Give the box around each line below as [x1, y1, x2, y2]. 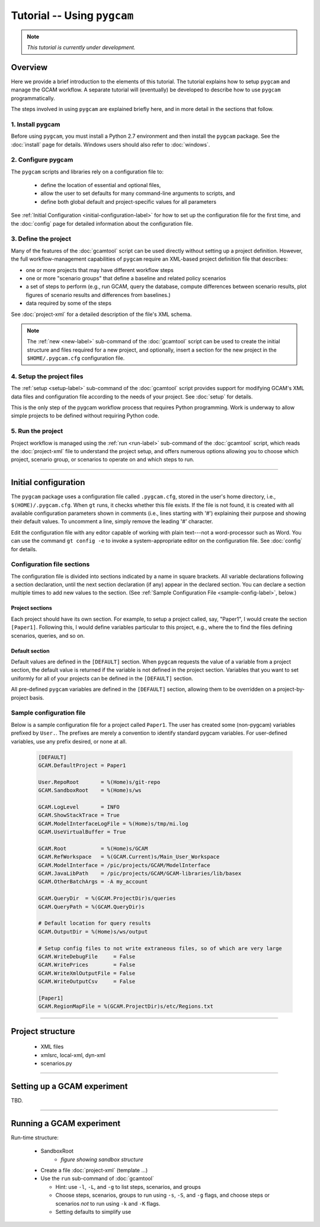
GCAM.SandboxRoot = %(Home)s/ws [38, 787, 142, 794]
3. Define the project [11, 235, 71, 243]
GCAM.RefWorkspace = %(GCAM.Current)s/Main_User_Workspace [38, 853, 220, 861]
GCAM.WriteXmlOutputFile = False [38, 970, 136, 976]
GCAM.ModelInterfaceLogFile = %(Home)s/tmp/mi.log [38, 820, 189, 827]
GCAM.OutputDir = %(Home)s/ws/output [38, 928, 148, 935]
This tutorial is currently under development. [27, 43, 136, 50]
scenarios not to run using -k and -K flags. [55, 1200, 161, 1207]
